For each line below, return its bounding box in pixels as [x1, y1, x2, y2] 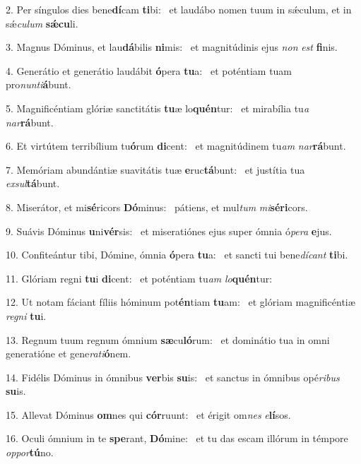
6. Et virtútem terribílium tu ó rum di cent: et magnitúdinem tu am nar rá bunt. [6, 138, 346, 153]
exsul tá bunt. [6, 176, 60, 191]
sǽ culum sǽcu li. [6, 16, 78, 30]
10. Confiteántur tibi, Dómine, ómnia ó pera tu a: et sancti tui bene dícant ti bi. [6, 247, 348, 262]
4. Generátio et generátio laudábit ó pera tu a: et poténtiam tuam [6, 63, 292, 78]
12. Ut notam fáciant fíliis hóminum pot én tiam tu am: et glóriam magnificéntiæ [6, 295, 355, 309]
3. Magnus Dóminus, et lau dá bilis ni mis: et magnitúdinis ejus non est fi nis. [6, 40, 338, 54]
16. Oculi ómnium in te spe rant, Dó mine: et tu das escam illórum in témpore [6, 431, 348, 446]
